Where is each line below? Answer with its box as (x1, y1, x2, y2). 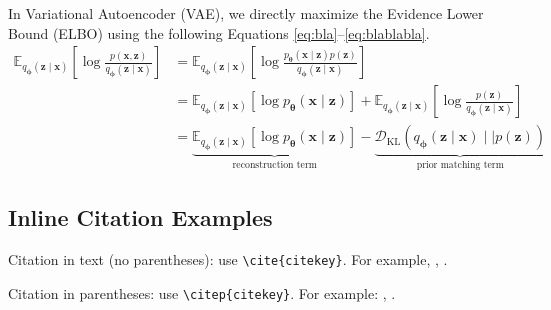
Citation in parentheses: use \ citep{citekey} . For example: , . (8, 282, 396, 303)
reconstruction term (232, 160, 317, 171)
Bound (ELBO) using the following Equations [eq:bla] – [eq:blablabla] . (8, 22, 430, 43)
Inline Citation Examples (8, 202, 273, 233)
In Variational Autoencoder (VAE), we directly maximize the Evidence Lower (8, 3, 484, 23)
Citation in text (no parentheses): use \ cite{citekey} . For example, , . (8, 248, 448, 269)
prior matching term (416, 160, 504, 171)
